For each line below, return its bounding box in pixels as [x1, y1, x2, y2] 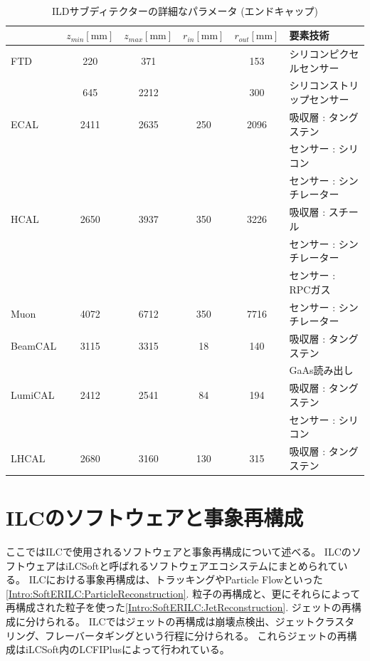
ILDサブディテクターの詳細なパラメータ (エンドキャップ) [51, 3, 319, 18]
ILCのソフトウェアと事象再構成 [6, 503, 304, 531]
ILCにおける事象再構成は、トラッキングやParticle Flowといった [28, 572, 323, 587]
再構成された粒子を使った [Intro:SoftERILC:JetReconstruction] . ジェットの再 [6, 600, 351, 615]
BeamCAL [11, 338, 57, 353]
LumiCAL [11, 387, 55, 402]
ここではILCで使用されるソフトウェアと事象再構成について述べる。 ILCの [6, 543, 351, 558]
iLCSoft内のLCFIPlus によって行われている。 [25, 642, 230, 657]
